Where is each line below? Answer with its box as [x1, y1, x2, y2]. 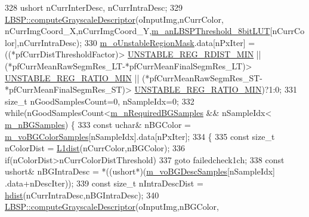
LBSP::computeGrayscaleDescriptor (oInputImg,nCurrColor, [5, 13, 224, 25]
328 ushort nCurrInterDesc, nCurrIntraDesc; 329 [5, 1, 183, 13]
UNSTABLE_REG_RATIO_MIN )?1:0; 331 [134, 83, 297, 96]
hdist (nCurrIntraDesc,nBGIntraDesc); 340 [5, 188, 159, 201]
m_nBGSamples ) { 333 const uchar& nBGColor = [5, 118, 191, 130]
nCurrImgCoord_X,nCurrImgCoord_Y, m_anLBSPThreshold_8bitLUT [5, 25, 270, 37]
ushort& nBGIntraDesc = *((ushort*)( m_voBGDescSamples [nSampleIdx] [5, 165, 276, 178]
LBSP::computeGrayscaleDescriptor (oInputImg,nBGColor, [5, 200, 219, 213]
